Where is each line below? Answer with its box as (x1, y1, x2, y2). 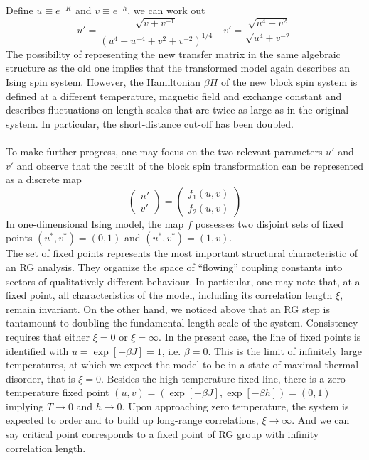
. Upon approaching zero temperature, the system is (122, 398, 349, 413)
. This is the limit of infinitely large (208, 343, 362, 358)
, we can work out (127, 3, 205, 17)
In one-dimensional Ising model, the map (6, 216, 184, 231)
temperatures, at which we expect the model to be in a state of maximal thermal (6, 357, 359, 372)
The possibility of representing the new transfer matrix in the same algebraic (6, 46, 341, 61)
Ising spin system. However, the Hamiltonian (6, 75, 201, 89)
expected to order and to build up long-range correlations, (6, 412, 259, 427)
